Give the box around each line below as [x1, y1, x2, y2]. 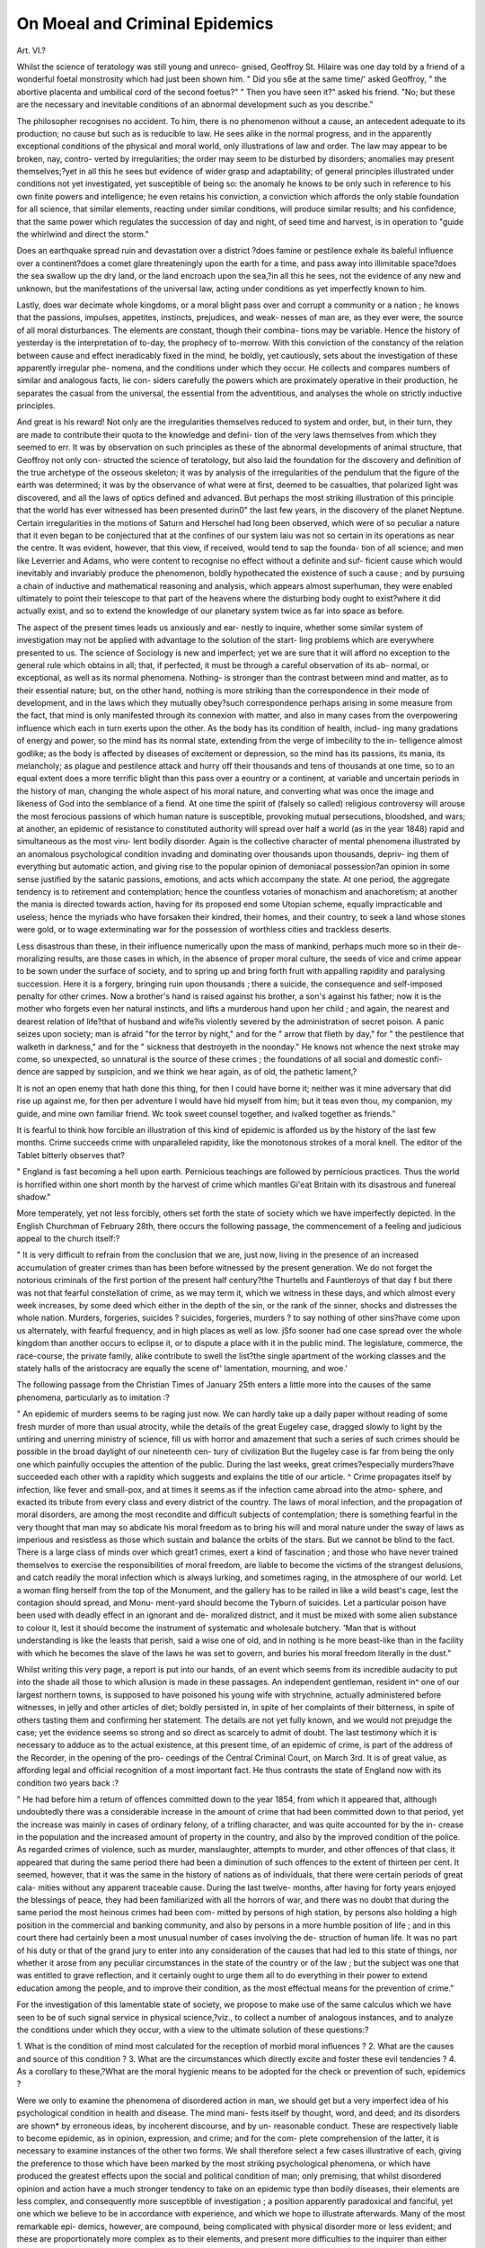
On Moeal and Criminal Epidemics [16, 13, 274, 33]
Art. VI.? [16, 45, 47, 56]
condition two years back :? [16, 1777, 119, 1789]
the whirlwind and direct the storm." [16, 229, 150, 240]
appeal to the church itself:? [16, 1233, 120, 1244]
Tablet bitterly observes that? [16, 1149, 125, 1160]
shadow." [16, 1191, 51, 1202]
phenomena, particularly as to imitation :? [16, 1392, 170, 1403]
